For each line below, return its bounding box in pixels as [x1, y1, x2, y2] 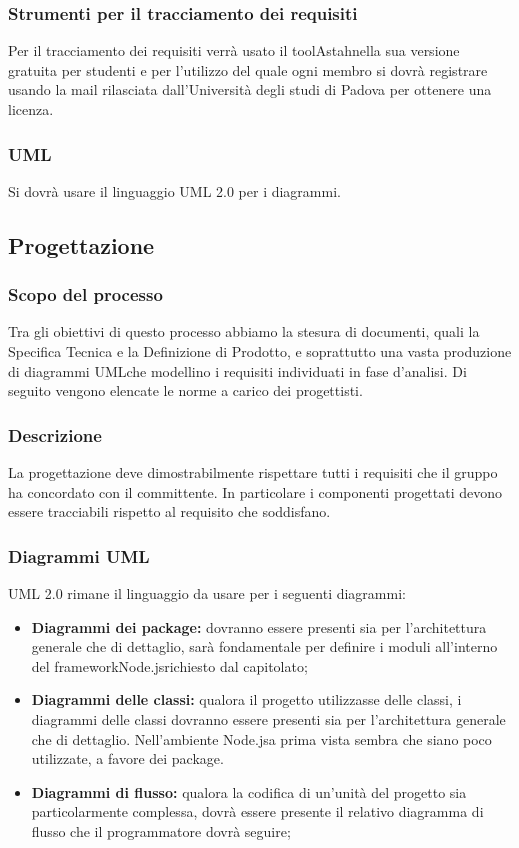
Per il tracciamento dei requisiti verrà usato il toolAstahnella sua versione [8, 40, 460, 61]
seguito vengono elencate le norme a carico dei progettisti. [8, 380, 363, 401]
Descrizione [8, 422, 102, 447]
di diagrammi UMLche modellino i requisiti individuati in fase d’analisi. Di [8, 360, 467, 381]
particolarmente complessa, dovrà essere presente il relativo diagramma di [31, 801, 484, 822]
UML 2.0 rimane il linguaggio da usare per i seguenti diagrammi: [8, 583, 406, 603]
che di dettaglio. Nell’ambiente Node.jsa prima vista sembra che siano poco [31, 728, 492, 749]
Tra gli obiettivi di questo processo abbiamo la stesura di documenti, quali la [8, 321, 480, 342]
